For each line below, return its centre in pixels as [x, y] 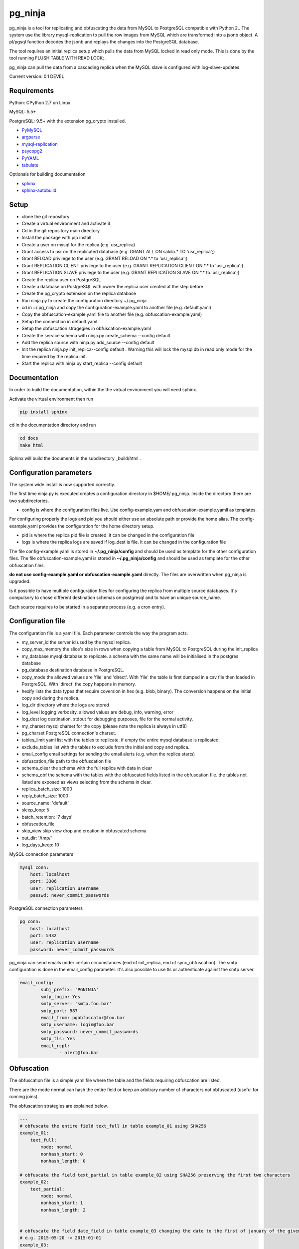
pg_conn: [30, 922]
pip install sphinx [43, 412]
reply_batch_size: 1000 [45, 796]
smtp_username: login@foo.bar [77, 1025]
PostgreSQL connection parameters [46, 908]
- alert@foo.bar [79, 1052]
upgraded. [20, 582]
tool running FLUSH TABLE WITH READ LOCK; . [58, 58]
